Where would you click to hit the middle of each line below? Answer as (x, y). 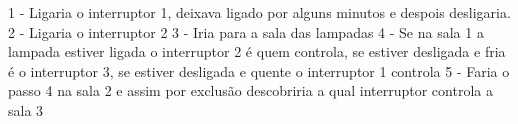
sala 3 (26, 109)
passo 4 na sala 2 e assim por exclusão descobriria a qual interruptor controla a (250, 90)
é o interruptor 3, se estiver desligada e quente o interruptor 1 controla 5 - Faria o (259, 70)
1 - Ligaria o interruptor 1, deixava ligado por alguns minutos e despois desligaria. (259, 12)
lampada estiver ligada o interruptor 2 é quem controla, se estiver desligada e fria (257, 51)
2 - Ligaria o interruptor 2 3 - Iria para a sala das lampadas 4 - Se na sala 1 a (246, 31)
